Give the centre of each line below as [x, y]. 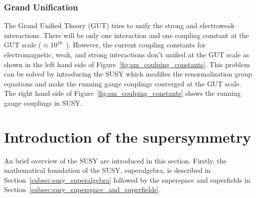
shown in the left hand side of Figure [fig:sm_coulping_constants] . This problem [127, 64]
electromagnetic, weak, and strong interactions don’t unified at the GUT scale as [127, 54]
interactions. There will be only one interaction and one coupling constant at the [127, 35]
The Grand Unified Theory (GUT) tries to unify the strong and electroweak [119, 25]
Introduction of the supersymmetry [128, 137]
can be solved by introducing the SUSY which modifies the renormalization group [128, 74]
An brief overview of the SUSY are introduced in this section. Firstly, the [115, 160]
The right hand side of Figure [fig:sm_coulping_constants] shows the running [122, 93]
